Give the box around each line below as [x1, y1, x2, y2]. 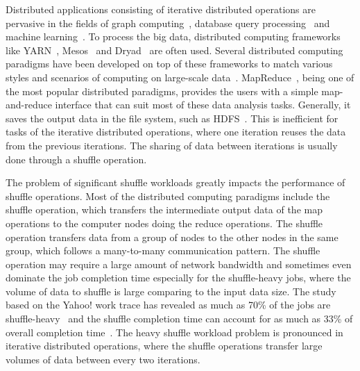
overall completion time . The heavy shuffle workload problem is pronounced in [6, 324, 343, 339]
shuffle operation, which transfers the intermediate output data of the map [6, 202, 323, 217]
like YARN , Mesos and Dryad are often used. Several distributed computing [6, 42, 343, 57]
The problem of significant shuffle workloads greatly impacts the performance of [6, 175, 345, 190]
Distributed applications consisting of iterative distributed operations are [6, 2, 316, 16]
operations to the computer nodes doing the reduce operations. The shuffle [6, 215, 323, 230]
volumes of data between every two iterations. [6, 352, 200, 366]
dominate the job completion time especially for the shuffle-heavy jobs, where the [6, 270, 351, 285]
